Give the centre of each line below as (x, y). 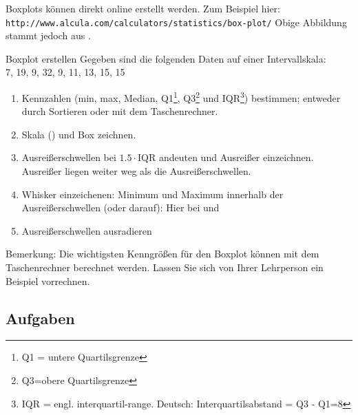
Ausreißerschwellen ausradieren (87, 230)
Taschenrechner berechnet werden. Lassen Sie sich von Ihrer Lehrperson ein (165, 267)
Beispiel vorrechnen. (48, 280)
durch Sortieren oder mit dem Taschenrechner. (120, 111)
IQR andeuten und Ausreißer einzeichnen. (226, 157)
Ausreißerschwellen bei (69, 157)
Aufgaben (40, 318)
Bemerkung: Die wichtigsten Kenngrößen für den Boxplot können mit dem (162, 254)
